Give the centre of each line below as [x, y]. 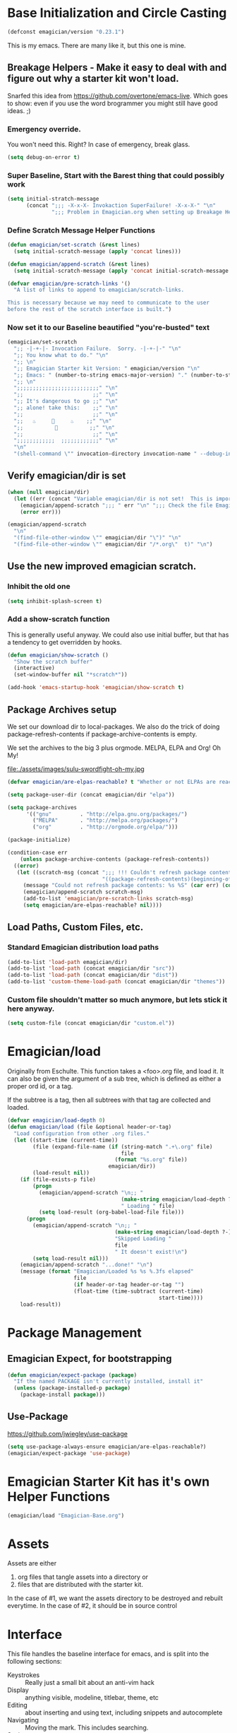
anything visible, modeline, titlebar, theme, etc [92, 1698]
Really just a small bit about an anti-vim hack [90, 1683]
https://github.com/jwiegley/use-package [68, 1433]
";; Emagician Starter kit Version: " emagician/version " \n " [107, 368]
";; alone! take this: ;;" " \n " [66, 408]
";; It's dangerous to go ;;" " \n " [66, 401]
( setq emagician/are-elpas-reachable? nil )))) [92, 905]
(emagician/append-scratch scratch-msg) [83, 892]
